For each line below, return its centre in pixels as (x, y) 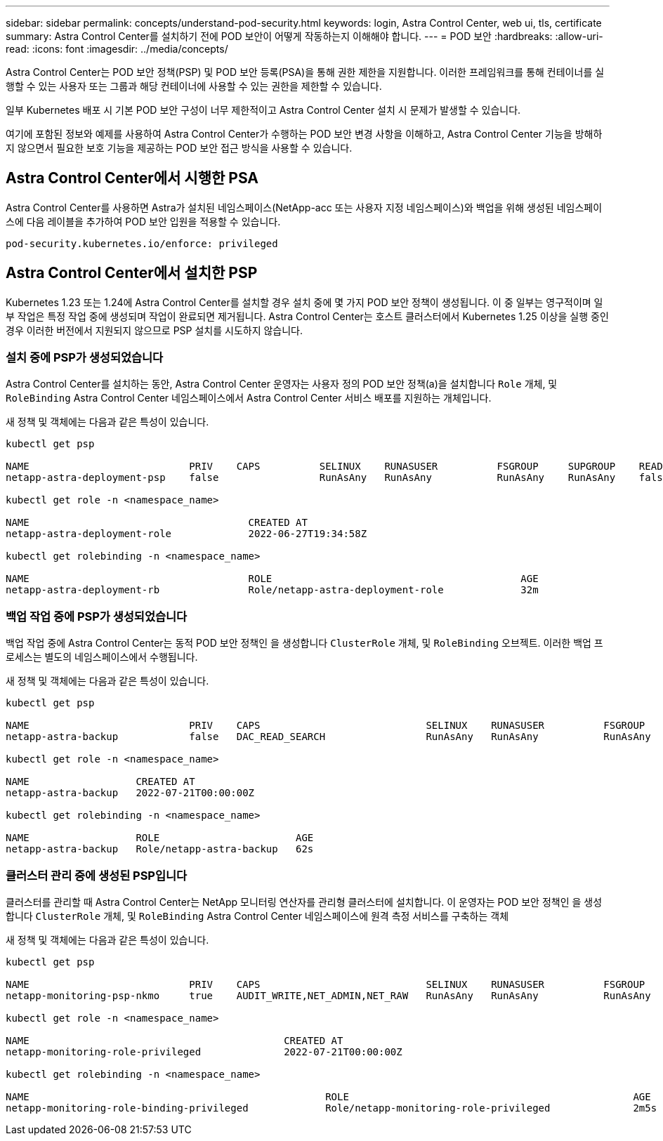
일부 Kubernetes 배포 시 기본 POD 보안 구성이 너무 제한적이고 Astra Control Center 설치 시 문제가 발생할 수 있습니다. (263, 110)
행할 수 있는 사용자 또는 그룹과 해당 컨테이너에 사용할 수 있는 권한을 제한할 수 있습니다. (194, 86)
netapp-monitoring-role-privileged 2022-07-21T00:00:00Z (204, 1051)
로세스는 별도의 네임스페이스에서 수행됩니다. (102, 657)
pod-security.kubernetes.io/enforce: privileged (142, 243)
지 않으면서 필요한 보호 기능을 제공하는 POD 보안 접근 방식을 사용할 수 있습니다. (179, 148)
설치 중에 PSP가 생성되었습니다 (85, 358)
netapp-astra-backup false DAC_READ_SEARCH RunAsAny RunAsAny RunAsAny (328, 737)
